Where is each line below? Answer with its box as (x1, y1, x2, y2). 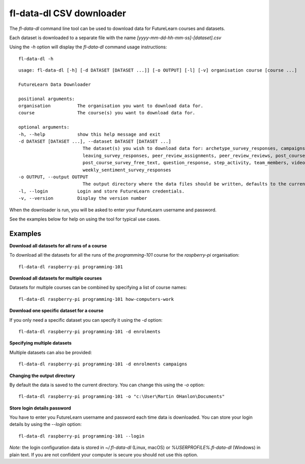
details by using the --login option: (9, 421, 82, 427)
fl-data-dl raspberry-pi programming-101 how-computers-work (18, 296, 174, 302)
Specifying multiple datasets (9, 340, 72, 346)
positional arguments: (18, 96, 75, 102)
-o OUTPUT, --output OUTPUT (18, 174, 88, 180)
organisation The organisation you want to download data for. (18, 103, 203, 109)
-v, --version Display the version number (18, 196, 147, 201)
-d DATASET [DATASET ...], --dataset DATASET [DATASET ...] (18, 139, 171, 144)
